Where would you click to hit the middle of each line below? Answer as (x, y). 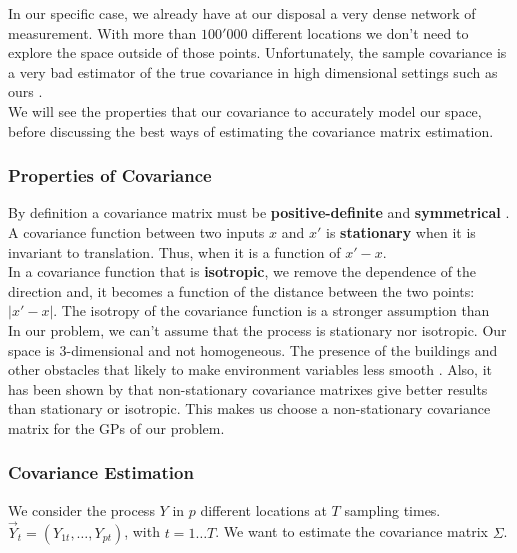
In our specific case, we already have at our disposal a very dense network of (242, 13)
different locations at (263, 509)
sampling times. (392, 509)
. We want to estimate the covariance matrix (352, 531)
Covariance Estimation (101, 472)
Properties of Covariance (110, 175)
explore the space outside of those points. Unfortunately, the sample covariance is (257, 52)
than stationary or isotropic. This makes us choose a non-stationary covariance (249, 408)
